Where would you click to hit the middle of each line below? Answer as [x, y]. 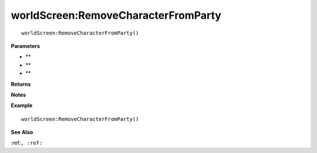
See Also [22, 132]
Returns [21, 84]
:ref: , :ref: [27, 143]
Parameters [26, 46]
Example [22, 106]
